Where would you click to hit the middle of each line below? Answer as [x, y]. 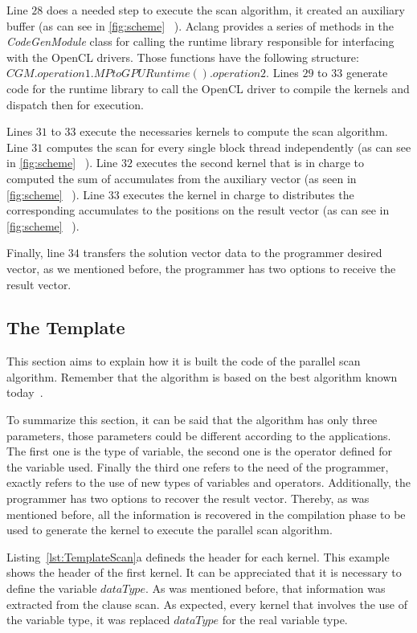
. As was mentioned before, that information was [265, 588]
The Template [66, 327]
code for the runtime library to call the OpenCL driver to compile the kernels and [208, 88]
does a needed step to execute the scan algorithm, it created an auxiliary [225, 10]
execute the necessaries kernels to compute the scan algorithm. [234, 131]
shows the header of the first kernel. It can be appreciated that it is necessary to [204, 572]
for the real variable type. [285, 620]
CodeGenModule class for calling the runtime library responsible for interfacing [200, 41]
